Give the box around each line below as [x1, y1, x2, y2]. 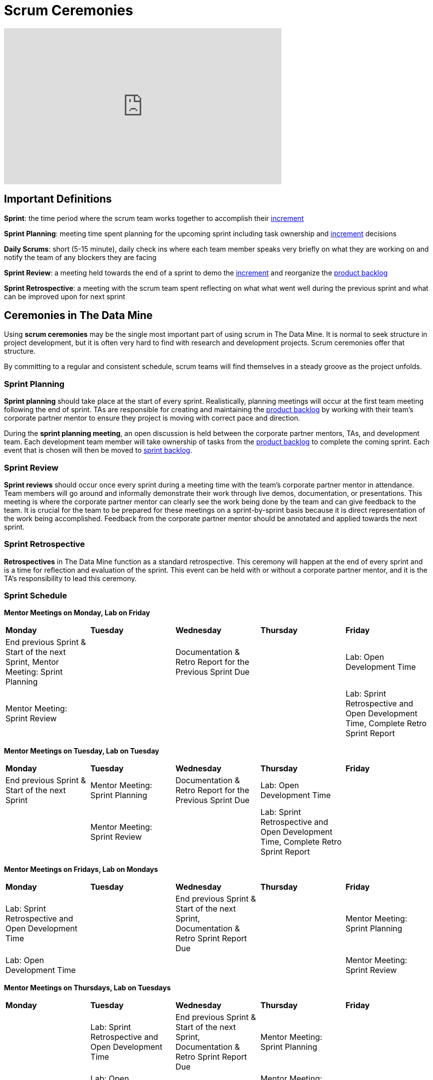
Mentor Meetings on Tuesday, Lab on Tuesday [4, 747, 160, 756]
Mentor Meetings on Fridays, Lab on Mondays [4, 865, 158, 874]
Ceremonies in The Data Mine [4, 309, 153, 322]
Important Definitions [4, 193, 112, 206]
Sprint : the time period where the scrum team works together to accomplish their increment [4, 214, 304, 222]
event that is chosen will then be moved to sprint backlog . [4, 446, 192, 455]
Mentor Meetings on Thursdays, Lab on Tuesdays [4, 983, 171, 992]
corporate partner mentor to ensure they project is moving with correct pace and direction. [4, 414, 300, 423]
